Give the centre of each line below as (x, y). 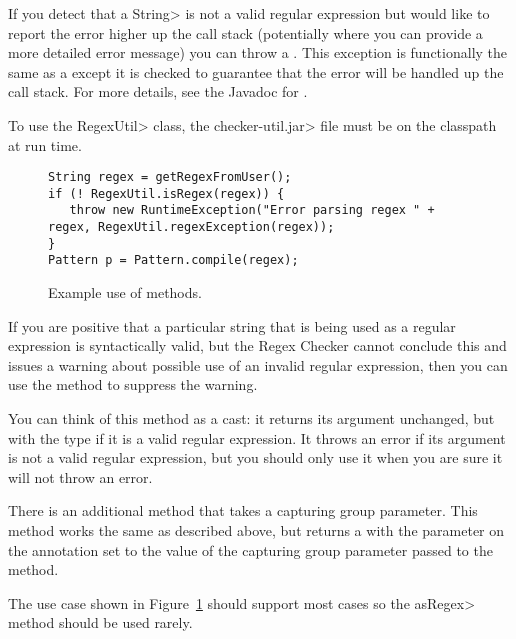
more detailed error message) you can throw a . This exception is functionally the (258, 52)
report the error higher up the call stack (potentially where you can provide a (245, 32)
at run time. (45, 144)
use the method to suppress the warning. (133, 384)
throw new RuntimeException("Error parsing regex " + (252, 210)
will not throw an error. (80, 476)
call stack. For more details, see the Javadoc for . (158, 91)
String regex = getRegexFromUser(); (170, 177)
